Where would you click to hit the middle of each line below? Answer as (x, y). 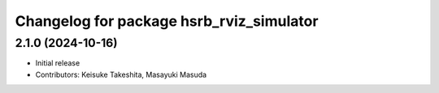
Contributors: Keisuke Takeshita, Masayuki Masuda (121, 74)
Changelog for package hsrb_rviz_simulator (167, 21)
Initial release (58, 63)
